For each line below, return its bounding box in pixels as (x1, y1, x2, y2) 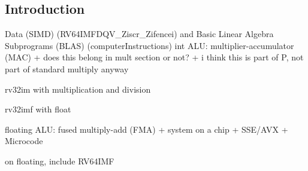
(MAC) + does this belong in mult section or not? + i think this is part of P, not (5, 51, 304, 63)
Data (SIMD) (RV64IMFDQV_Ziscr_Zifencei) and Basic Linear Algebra (5, 28, 274, 40)
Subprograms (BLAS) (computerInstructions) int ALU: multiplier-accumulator (5, 39, 294, 51)
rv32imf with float (5, 103, 71, 115)
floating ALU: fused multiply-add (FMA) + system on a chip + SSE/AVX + (5, 123, 288, 135)
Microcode (5, 135, 43, 147)
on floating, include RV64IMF (5, 154, 114, 167)
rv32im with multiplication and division (5, 83, 151, 95)
